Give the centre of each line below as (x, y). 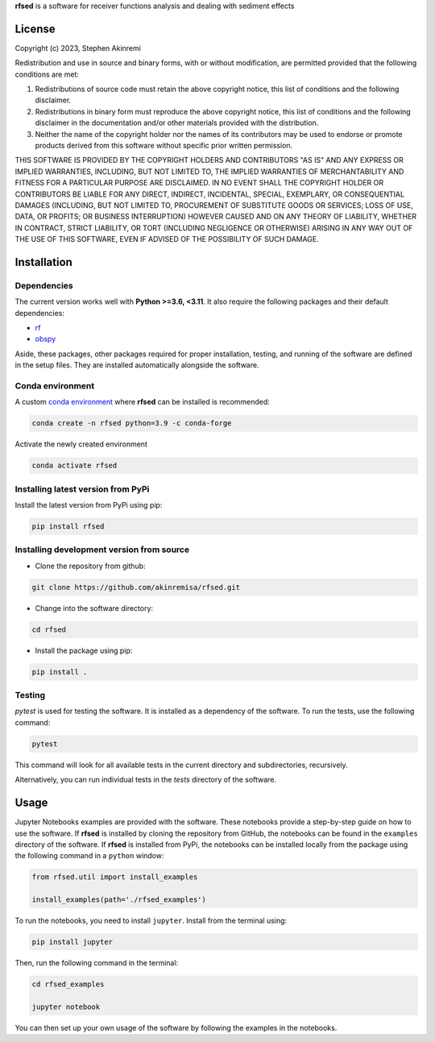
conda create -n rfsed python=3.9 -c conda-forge (132, 423)
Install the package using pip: (84, 650)
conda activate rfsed (75, 466)
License (35, 29)
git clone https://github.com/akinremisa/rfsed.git (136, 587)
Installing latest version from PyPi (82, 489)
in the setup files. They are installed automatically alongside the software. (137, 365)
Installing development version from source (102, 550)
